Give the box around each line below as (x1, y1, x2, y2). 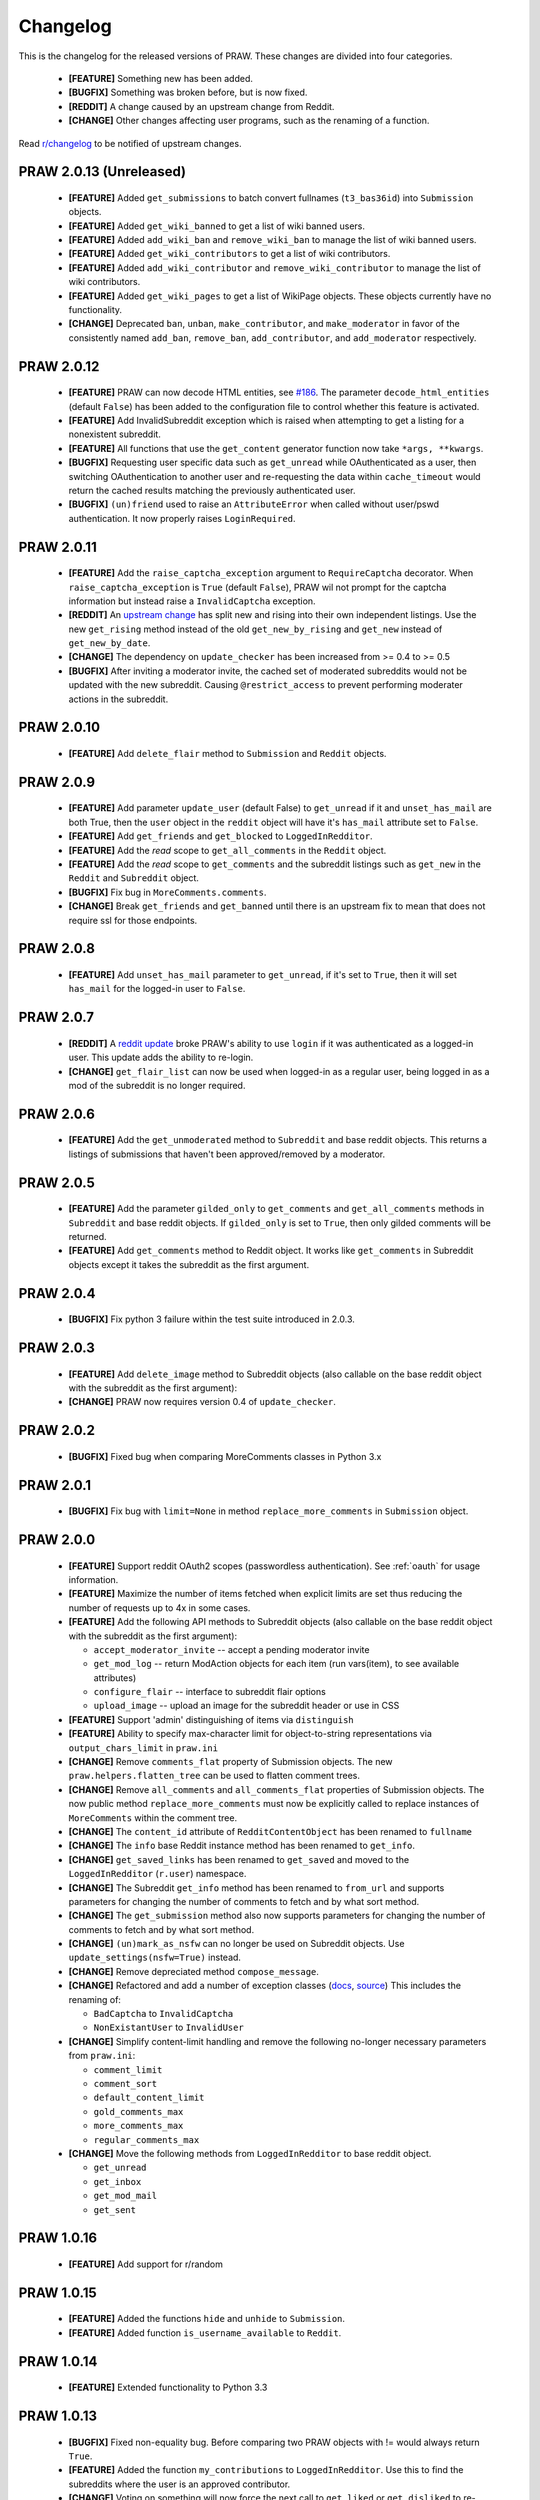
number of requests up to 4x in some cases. (68, 1601, 251, 1614)
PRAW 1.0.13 (18, 2407, 98, 2424)
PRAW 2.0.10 (18, 719, 100, 736)
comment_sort (93, 2078, 158, 2089)
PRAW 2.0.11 (18, 538, 97, 555)
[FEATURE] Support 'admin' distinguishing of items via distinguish (68, 1713, 354, 1725)
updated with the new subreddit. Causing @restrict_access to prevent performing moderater (68, 679, 464, 691)
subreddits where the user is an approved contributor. (68, 2478, 291, 2490)
